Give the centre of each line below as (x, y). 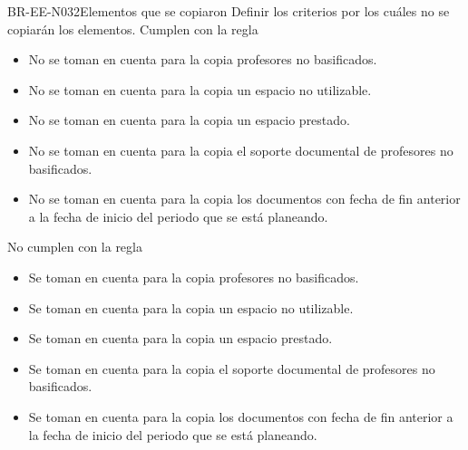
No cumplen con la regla (75, 247)
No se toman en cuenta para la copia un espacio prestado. (189, 120)
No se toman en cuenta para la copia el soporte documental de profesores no (241, 150)
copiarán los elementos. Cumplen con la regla (133, 29)
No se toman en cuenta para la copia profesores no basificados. (203, 59)
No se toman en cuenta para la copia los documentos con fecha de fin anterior (244, 199)
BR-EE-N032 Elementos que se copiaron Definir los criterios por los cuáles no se (229, 11)
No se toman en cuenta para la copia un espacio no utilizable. (200, 89)
